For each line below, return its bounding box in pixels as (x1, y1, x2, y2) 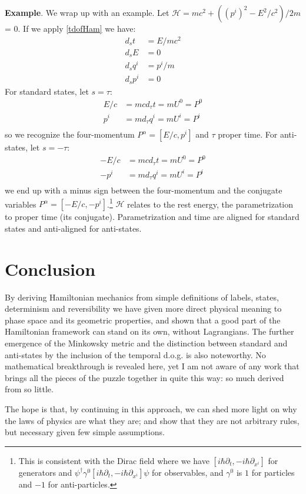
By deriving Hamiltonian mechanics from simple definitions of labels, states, (5, 291, 279, 303)
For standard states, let (5, 85, 89, 97)
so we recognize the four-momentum (5, 128, 135, 140)
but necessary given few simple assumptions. (5, 426, 165, 438)
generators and (18, 466, 72, 478)
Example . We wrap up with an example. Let (5, 6, 169, 18)
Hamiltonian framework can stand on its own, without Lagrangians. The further (5, 325, 294, 338)
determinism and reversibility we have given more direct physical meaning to (5, 302, 282, 315)
